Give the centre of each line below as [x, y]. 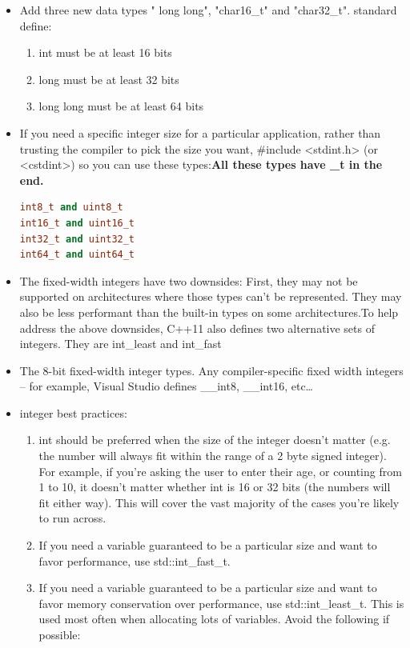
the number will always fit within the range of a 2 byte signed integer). [213, 456]
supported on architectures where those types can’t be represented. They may [211, 296]
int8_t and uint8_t [71, 208]
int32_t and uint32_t [77, 239]
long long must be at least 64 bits [121, 106]
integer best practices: [73, 412]
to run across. [72, 518]
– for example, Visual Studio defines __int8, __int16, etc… [166, 386]
